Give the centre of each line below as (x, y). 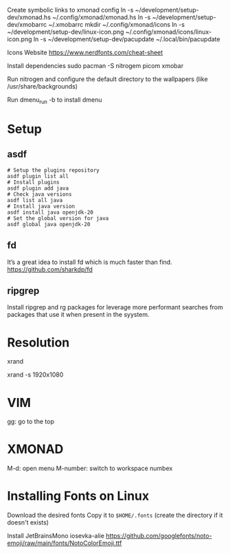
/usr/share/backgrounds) (42, 86)
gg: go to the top (31, 421)
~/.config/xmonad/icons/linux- (169, 32)
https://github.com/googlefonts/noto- (159, 536)
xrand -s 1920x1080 (35, 375)
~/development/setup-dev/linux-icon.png (66, 32)
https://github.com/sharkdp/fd (50, 269)
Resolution (38, 342)
